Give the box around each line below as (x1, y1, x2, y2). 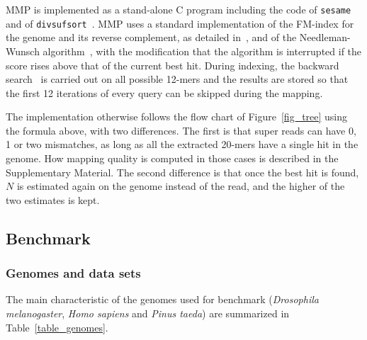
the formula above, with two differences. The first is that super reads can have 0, (6, 123, 356, 137)
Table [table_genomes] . (6, 319, 108, 334)
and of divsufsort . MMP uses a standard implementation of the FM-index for (6, 16, 354, 30)
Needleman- (299, 30, 351, 45)
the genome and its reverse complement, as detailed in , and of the (6, 30, 297, 45)
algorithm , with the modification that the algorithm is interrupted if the (43, 43, 362, 58)
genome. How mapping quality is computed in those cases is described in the (6, 151, 339, 166)
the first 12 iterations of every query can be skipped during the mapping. (6, 85, 323, 100)
